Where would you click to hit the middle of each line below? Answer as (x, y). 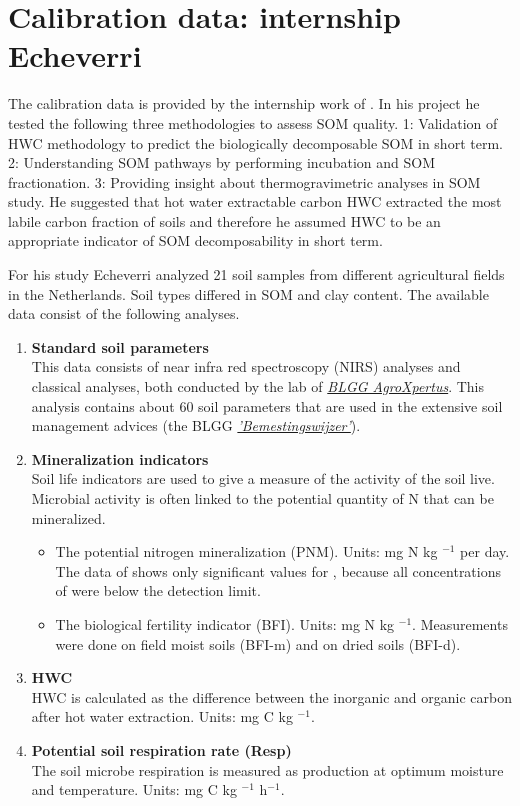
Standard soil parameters (120, 346)
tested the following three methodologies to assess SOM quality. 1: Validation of (253, 122)
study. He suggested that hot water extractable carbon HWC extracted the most (255, 201)
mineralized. (68, 517)
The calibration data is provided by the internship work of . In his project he (244, 103)
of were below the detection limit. (158, 590)
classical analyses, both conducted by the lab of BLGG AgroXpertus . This (258, 386)
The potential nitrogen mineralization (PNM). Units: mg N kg (246, 551)
